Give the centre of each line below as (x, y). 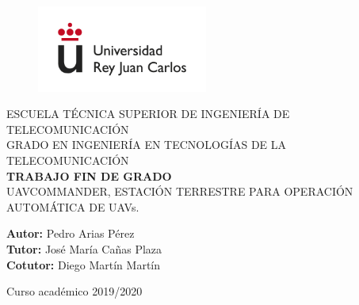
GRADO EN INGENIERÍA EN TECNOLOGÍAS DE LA (147, 145)
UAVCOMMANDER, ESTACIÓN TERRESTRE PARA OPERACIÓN (180, 191)
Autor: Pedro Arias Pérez (71, 233)
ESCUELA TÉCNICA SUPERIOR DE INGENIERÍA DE (148, 114)
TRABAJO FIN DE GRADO (89, 175)
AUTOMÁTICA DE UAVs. (73, 206)
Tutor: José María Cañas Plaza (84, 249)
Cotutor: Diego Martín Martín (83, 264)
